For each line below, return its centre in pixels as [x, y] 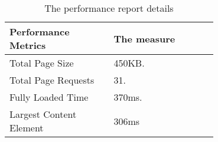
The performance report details [109, 8]
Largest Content [43, 114]
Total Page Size [42, 63]
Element [27, 128]
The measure [144, 38]
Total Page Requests [52, 80]
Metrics [28, 45]
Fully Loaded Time [49, 97]
